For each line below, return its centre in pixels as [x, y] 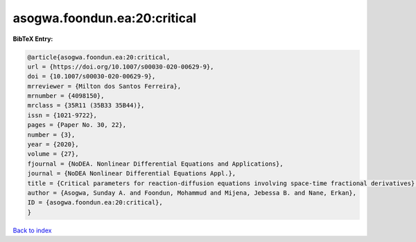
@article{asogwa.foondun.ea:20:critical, [99, 57]
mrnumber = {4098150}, [66, 96]
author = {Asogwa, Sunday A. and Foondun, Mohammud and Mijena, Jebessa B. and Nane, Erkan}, [192, 193]
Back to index [32, 230]
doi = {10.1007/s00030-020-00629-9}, [92, 77]
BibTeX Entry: [33, 39]
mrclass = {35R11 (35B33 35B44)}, [86, 105]
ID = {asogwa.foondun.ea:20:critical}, [95, 202]
